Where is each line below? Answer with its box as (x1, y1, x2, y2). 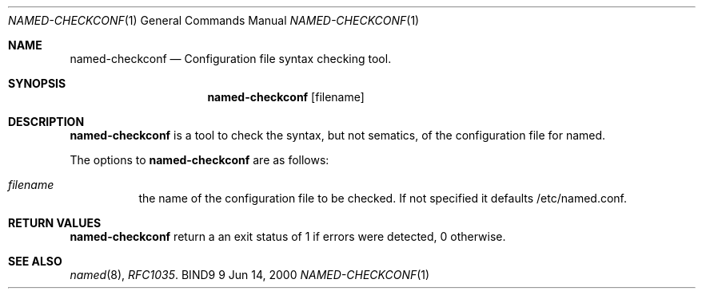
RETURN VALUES (8, 216, 102, 230)
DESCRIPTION (8, 115, 85, 128)
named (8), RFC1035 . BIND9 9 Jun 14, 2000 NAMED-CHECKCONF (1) (70, 268, 430, 281)
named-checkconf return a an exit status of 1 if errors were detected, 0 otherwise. (70, 230, 506, 243)
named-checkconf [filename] (207, 90, 365, 104)
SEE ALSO (8, 254, 62, 268)
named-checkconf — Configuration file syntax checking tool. (70, 52, 392, 65)
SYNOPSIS (8, 77, 66, 90)
